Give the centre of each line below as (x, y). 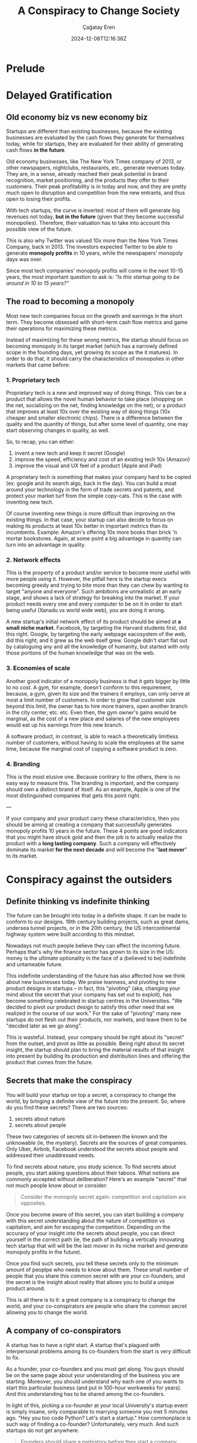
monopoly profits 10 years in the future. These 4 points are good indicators (97, 830)
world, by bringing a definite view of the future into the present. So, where (96, 1101)
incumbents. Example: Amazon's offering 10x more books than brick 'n (92, 532)
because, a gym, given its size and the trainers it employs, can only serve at (98, 693)
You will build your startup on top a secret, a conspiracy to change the (91, 1095)
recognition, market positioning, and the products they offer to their (88, 180)
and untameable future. (34, 964)
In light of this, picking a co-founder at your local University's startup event (97, 1405)
